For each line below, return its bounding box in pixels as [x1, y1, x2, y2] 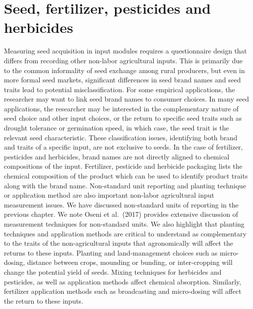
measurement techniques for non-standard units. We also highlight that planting [4, 219, 245, 229]
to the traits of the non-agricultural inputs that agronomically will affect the [4, 238, 233, 248]
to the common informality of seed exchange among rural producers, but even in [4, 65, 245, 75]
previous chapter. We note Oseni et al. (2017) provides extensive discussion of [4, 209, 238, 219]
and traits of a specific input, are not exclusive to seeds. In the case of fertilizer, [4, 142, 243, 152]
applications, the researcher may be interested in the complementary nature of [4, 103, 239, 113]
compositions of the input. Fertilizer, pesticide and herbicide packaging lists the [4, 161, 243, 171]
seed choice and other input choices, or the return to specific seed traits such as [4, 113, 242, 123]
